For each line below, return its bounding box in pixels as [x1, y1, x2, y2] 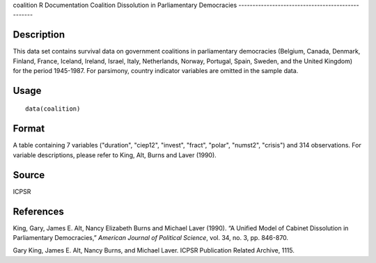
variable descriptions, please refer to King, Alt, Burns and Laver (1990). [13, 150, 217, 159]
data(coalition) [25, 105, 81, 113]
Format [13, 122, 45, 135]
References [13, 205, 64, 217]
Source [13, 169, 45, 181]
